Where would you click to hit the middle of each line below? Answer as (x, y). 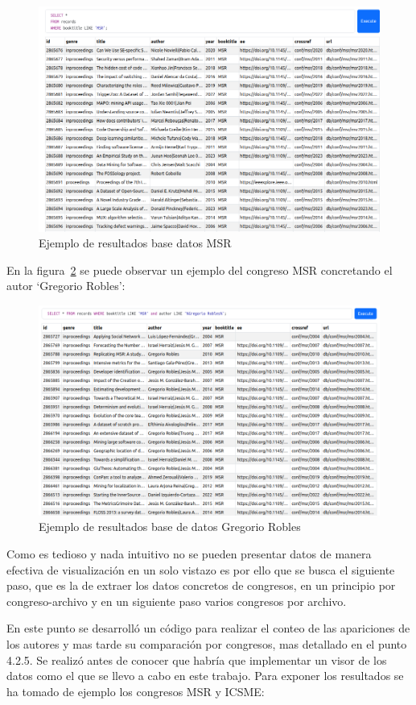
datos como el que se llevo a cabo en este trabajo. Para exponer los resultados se (205, 676)
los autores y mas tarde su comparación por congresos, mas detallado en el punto (207, 643)
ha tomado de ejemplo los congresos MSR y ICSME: (136, 691)
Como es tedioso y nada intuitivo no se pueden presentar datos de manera (189, 554)
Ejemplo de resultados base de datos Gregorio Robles (170, 527)
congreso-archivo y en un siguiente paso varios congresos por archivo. (177, 601)
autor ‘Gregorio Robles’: (66, 286)
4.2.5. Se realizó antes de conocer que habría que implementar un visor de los (197, 659)
